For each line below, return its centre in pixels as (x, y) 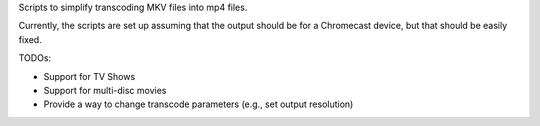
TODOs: (35, 58)
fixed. (30, 39)
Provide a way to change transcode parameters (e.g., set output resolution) (198, 104)
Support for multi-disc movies (105, 90)
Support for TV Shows (89, 76)
